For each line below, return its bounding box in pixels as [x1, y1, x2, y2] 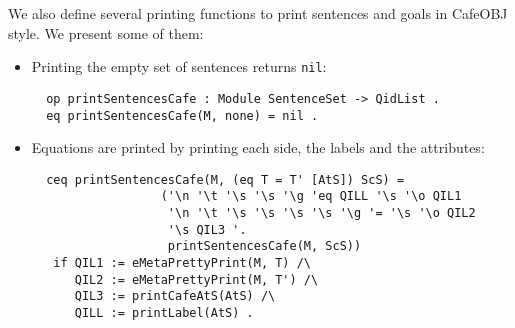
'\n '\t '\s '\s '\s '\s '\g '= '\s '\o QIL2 [167, 206, 476, 221]
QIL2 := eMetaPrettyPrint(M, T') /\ [74, 272, 319, 287]
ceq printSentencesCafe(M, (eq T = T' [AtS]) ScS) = [46, 172, 405, 187]
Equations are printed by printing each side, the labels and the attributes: [31, 137, 485, 158]
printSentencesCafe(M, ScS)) [167, 239, 362, 254]
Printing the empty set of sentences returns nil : [31, 56, 327, 77]
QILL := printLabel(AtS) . [74, 306, 254, 320]
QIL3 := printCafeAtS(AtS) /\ [74, 289, 276, 304]
